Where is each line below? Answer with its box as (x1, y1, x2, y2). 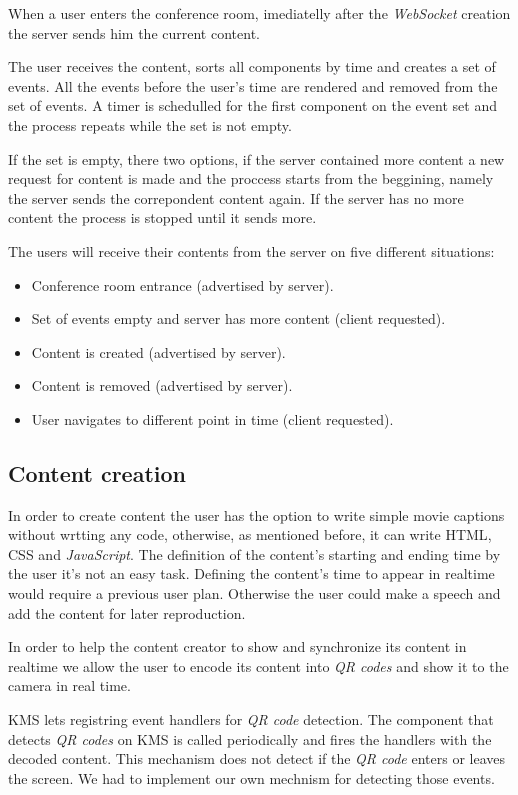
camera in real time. (8, 675, 131, 696)
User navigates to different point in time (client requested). (31, 408, 394, 429)
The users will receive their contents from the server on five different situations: (8, 240, 495, 261)
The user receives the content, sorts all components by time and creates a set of (8, 56, 496, 77)
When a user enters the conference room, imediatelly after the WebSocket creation (8, 3, 511, 23)
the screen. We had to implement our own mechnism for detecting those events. (8, 767, 495, 788)
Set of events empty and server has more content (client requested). (31, 308, 446, 329)
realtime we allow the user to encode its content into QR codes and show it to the (8, 655, 509, 676)
